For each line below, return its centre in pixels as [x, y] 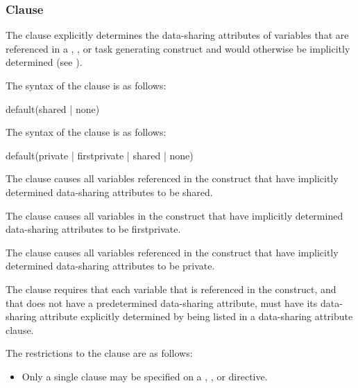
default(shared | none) [53, 108]
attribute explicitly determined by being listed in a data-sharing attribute [196, 316]
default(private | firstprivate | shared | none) [100, 155]
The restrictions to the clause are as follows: [99, 353]
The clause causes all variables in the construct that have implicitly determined [174, 215]
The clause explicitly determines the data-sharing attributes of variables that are [177, 35]
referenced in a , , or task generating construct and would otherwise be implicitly [178, 48]
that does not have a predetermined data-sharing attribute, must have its [162, 302]
